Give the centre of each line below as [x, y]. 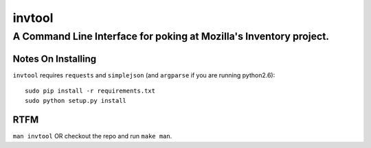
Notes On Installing [54, 59]
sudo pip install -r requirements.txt [90, 91]
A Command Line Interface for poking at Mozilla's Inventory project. [171, 36]
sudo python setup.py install [76, 100]
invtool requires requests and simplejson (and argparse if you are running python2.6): [144, 75]
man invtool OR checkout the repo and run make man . [92, 136]
